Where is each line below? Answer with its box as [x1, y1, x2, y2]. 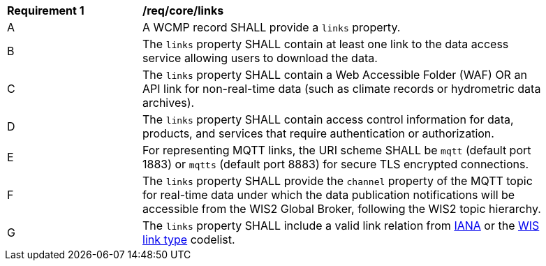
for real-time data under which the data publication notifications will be [142, 188, 515, 202]
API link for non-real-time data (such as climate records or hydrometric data [142, 82, 541, 96]
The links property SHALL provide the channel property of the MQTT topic [142, 174, 533, 188]
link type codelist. [142, 232, 235, 246]
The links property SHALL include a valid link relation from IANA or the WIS [142, 219, 540, 232]
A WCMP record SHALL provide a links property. [142, 20, 401, 34]
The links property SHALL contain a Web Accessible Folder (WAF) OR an [142, 68, 527, 82]
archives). [142, 96, 195, 110]
